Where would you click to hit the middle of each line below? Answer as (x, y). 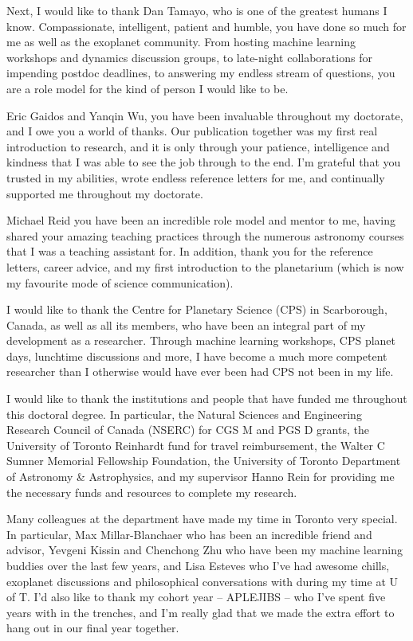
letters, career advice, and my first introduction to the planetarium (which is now (205, 266)
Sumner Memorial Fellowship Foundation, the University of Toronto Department (204, 461)
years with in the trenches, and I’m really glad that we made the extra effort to (201, 612)
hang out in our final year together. (93, 628)
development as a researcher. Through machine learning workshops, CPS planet (201, 340)
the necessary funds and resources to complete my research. (152, 492)
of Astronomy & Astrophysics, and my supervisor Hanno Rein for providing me (201, 477)
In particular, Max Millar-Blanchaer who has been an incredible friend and (189, 534)
